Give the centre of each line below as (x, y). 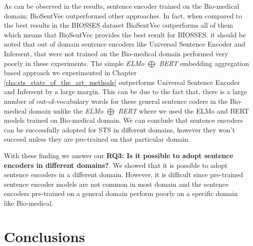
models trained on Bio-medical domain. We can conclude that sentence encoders (124, 120)
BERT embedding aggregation (204, 63)
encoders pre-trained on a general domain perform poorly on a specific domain (121, 193)
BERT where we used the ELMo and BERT (183, 110)
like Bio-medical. (29, 203)
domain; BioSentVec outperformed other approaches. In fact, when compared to (123, 15)
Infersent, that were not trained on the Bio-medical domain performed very (116, 53)
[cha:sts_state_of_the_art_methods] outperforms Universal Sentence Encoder (122, 82)
